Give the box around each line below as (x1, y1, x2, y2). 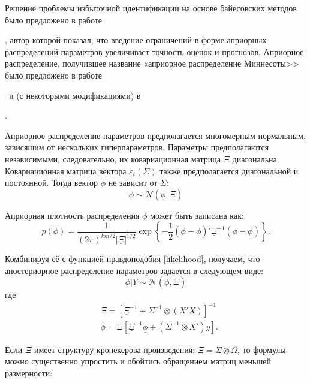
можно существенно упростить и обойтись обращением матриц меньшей (5, 355, 271, 367)
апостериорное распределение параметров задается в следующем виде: (5, 264, 264, 276)
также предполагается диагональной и (159, 164, 299, 177)
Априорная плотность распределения (5, 209, 140, 221)
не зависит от (108, 176, 158, 189)
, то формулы (237, 343, 286, 355)
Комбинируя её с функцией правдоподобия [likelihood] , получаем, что (5, 252, 260, 265)
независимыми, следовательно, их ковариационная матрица (5, 152, 221, 165)
